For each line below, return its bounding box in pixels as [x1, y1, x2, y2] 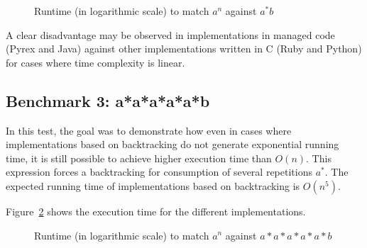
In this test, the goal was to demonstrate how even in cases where [6, 123, 292, 137]
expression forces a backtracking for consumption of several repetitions [6, 164, 312, 179]
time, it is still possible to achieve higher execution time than [6, 150, 272, 165]
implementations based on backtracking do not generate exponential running [6, 137, 339, 152]
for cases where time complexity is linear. [6, 55, 185, 69]
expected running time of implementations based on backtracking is [6, 178, 300, 193]
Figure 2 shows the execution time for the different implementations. [6, 203, 306, 218]
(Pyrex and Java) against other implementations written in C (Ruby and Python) [6, 41, 362, 56]
